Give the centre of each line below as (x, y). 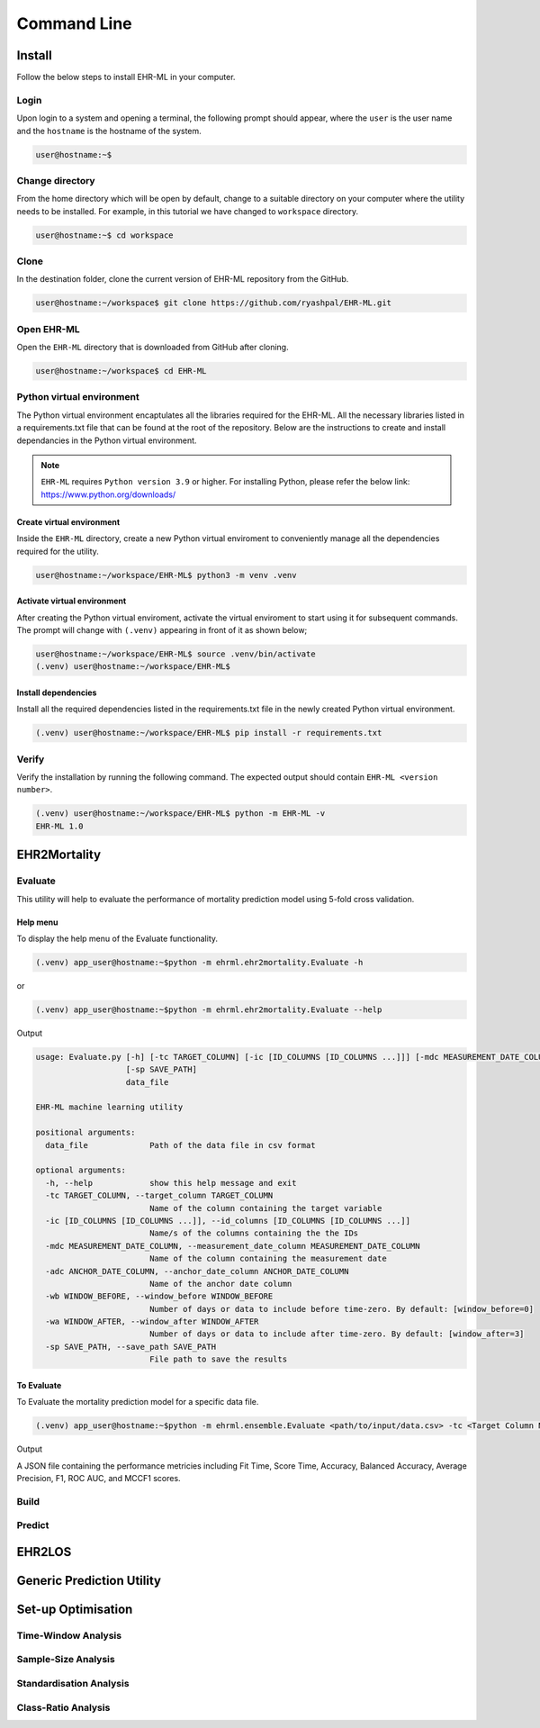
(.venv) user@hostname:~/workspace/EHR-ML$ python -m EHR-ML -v (180, 814)
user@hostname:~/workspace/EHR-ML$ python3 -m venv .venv (166, 575)
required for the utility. (58, 551)
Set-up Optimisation (75, 1609)
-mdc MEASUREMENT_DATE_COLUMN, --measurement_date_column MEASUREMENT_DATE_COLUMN (233, 1246)
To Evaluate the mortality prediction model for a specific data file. (138, 1402)
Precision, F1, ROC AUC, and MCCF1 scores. (99, 1478)
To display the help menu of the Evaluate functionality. (117, 938)
